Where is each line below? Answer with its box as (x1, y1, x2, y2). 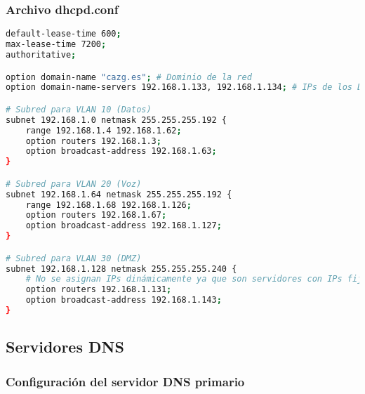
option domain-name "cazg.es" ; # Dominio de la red (6, 72, 252, 82)
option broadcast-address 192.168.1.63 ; (25, 146, 217, 157)
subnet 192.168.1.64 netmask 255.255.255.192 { (6, 189, 232, 199)
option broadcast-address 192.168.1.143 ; (25, 295, 222, 306)
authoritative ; (6, 49, 77, 60)
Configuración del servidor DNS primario (6, 372, 245, 390)
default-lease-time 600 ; (6, 29, 121, 39)
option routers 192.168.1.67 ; (25, 210, 167, 221)
